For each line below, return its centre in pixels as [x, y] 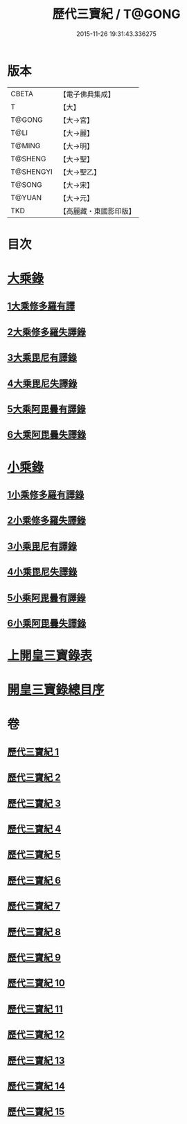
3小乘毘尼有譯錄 [42, 546]
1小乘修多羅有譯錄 [46, 495]
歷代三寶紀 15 [36, 1112]
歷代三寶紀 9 [34, 957]
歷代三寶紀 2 [34, 777]
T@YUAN [26, 197]
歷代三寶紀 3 [34, 803]
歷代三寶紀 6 [34, 880]
